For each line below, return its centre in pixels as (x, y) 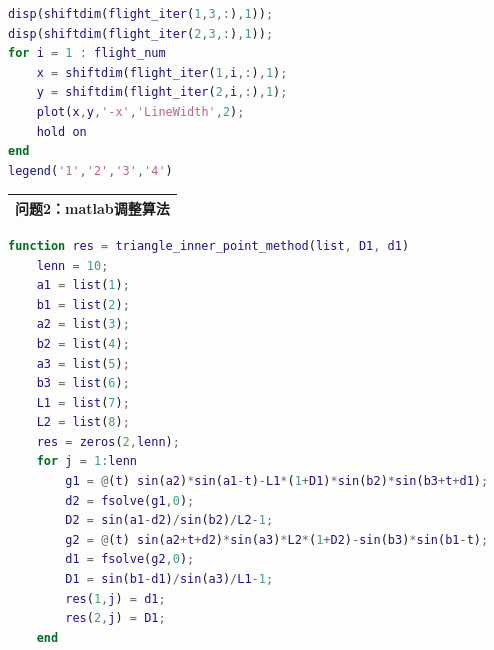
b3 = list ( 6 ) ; (83, 383)
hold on (61, 131)
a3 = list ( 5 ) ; (83, 363)
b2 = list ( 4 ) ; (83, 343)
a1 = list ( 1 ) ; (83, 285)
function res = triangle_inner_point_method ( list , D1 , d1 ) (209, 245)
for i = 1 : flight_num (87, 53)
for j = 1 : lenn (86, 461)
